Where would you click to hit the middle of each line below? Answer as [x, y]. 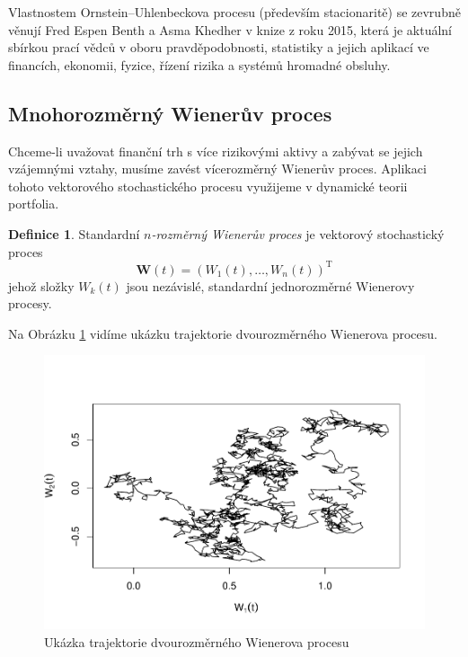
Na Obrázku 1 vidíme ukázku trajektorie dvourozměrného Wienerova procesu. [223, 333]
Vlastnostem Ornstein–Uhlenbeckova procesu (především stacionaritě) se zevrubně [234, 12]
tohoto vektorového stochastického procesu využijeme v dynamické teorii [208, 186]
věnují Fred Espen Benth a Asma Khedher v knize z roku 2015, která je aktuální [230, 29]
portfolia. [34, 204]
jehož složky [41, 285]
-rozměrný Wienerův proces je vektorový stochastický [298, 233]
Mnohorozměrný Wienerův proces [170, 113]
